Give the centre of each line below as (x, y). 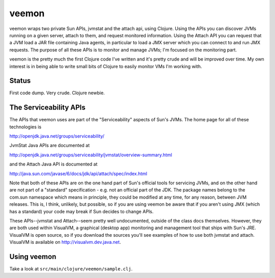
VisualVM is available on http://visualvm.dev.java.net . (65, 242)
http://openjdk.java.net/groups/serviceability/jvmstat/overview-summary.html (91, 155)
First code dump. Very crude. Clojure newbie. (57, 93)
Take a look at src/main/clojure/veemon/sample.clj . (71, 269)
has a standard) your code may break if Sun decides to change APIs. (81, 211)
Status (20, 81)
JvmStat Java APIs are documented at (50, 146)
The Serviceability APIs (48, 108)
